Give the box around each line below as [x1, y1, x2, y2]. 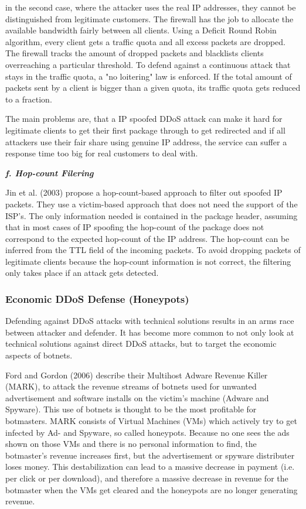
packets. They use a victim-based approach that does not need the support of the [5, 197, 298, 210]
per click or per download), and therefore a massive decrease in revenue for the [5, 472, 288, 484]
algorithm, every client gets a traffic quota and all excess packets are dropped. [5, 35, 286, 47]
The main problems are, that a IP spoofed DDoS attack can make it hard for [5, 112, 283, 125]
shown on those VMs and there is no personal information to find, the [5, 438, 257, 450]
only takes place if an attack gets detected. [5, 267, 159, 279]
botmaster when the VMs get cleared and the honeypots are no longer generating [5, 483, 298, 496]
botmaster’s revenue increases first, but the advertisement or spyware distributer [5, 449, 295, 461]
